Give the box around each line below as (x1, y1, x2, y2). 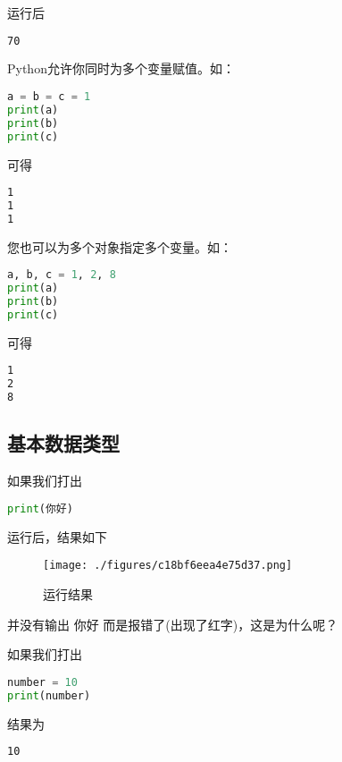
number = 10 (7, 675, 78, 689)
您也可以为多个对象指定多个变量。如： (7, 237, 232, 256)
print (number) (7, 689, 91, 702)
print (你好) (7, 502, 73, 515)
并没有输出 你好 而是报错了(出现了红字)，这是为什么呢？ (7, 614, 338, 633)
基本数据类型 (7, 429, 120, 457)
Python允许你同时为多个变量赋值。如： (7, 59, 235, 78)
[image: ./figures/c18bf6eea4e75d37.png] (43, 559, 293, 572)
